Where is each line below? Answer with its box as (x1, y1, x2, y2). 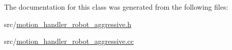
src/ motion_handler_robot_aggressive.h (4, 18, 132, 29)
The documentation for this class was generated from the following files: (4, 2, 228, 12)
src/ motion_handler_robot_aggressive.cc (4, 36, 134, 46)
